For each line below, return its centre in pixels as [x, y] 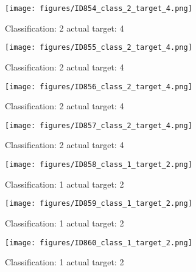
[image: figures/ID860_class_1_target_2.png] [99, 243]
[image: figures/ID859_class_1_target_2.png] [99, 204]
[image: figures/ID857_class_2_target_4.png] [99, 125]
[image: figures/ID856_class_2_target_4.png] [99, 87]
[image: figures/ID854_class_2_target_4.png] [99, 8]
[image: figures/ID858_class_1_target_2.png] [99, 165]
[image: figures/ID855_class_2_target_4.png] [99, 48]
